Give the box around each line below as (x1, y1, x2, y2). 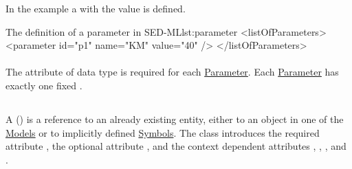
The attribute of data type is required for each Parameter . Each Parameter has (5, 65, 339, 79)
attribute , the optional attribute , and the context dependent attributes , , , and (5, 139, 346, 153)
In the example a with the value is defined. (5, 1, 186, 15)
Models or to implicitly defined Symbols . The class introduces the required (5, 125, 320, 139)
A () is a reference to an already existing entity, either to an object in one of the (5, 111, 344, 126)
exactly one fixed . (5, 78, 82, 92)
